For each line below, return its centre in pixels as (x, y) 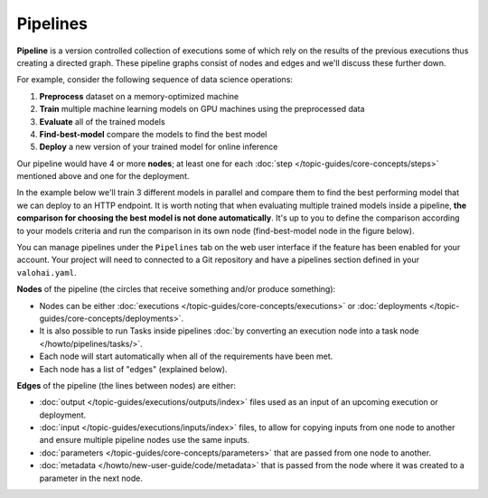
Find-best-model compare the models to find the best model (153, 134)
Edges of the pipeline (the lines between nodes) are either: (127, 385)
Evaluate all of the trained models (103, 121)
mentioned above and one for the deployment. (103, 176)
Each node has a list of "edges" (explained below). (133, 369)
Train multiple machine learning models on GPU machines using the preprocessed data (202, 109)
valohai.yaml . (47, 272)
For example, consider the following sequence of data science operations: (155, 80)
